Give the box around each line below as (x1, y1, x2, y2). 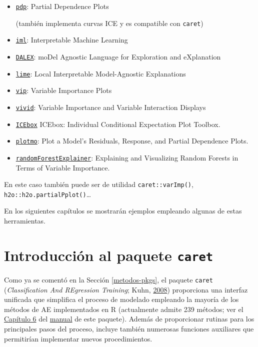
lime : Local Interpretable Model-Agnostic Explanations (15, 68, 186, 78)
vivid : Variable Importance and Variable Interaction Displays (15, 101, 206, 112)
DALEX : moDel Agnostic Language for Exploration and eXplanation (15, 51, 221, 61)
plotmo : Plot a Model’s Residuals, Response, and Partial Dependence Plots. (15, 135, 248, 146)
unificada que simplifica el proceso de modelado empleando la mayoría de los (4, 294, 239, 304)
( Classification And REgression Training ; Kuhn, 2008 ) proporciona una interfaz (4, 284, 248, 294)
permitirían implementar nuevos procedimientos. (4, 333, 152, 343)
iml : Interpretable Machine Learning (15, 34, 128, 45)
